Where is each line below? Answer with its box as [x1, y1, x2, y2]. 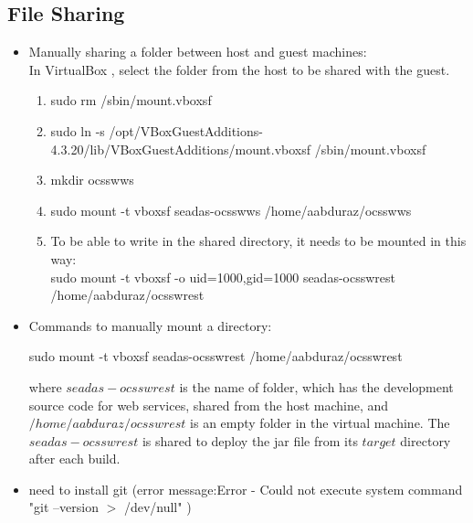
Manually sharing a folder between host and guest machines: [28, 42, 367, 61]
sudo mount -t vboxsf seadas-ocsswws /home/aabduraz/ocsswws [50, 200, 412, 219]
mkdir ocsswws [50, 170, 134, 189]
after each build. [28, 449, 121, 468]
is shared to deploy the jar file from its [142, 431, 358, 450]
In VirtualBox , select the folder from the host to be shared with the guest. [28, 59, 450, 79]
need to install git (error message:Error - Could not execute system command [28, 479, 463, 498]
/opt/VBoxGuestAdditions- [109, 121, 263, 140]
